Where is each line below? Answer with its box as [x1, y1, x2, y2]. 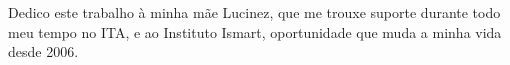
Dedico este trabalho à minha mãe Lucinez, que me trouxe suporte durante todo [8, 2, 501, 22]
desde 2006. [8, 41, 79, 62]
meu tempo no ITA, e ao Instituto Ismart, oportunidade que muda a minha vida [8, 21, 502, 42]
